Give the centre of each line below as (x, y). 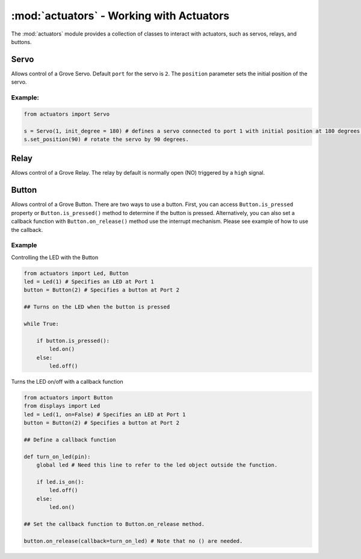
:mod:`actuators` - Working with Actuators (120, 16)
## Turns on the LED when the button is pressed (97, 307)
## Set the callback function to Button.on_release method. (114, 524)
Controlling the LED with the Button (55, 257)
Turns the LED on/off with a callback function (67, 381)
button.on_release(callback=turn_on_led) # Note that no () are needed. (133, 541)
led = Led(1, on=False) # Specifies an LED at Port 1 (105, 414)
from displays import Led (62, 406)
